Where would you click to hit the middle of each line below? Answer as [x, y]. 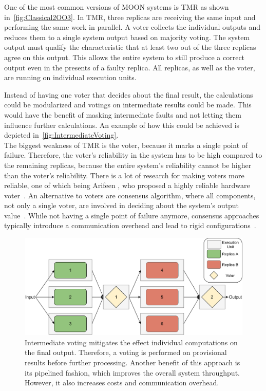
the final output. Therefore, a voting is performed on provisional [126, 352]
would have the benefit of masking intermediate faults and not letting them [123, 114]
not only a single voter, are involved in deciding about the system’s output [121, 205]
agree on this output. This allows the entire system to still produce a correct [125, 57]
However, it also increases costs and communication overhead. [122, 383]
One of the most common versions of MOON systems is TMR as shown [117, 7]
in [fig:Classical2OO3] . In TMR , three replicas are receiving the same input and [130, 17]
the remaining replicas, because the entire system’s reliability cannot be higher [128, 165]
